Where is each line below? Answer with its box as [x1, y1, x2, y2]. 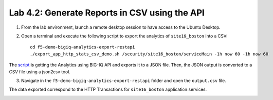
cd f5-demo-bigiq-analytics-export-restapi [30, 44, 135, 50]
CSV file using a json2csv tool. [9, 68, 71, 75]
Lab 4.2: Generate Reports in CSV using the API [9, 7, 205, 18]
